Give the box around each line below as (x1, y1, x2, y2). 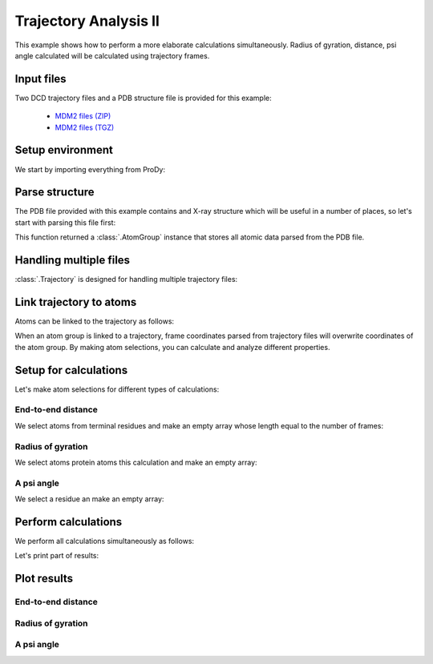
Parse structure (14, 185, 95, 199)
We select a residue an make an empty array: (14, 494, 164, 504)
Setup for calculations (14, 363, 128, 376)
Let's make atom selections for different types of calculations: (14, 384, 220, 394)
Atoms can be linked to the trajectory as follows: (14, 316, 175, 326)
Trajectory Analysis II (14, 12, 160, 30)
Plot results (14, 572, 74, 586)
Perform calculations (14, 515, 123, 529)
